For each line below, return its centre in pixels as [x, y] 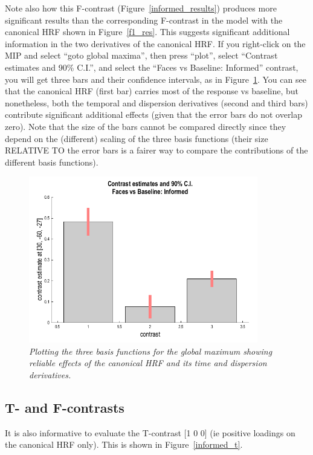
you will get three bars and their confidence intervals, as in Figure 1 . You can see [156, 79]
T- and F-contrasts [65, 408]
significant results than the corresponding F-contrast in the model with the [144, 20]
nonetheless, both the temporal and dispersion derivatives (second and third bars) [156, 102]
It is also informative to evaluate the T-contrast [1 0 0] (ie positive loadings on [150, 432]
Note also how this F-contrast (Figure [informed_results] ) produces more [141, 8]
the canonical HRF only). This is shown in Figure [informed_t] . [124, 444]
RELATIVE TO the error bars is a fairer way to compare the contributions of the [156, 150]
